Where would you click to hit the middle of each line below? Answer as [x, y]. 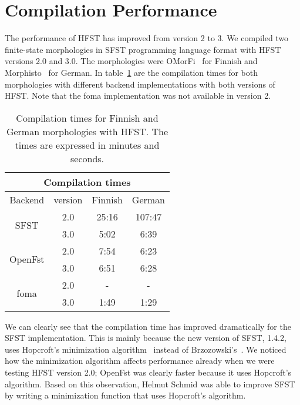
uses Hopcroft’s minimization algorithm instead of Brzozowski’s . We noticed [146, 349]
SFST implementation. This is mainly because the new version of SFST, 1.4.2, [146, 338]
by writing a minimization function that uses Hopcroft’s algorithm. [125, 395]
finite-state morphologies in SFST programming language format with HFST [143, 49]
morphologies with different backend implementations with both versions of [140, 84]
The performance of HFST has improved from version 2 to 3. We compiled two [147, 38]
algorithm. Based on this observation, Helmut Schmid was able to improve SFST [150, 384]
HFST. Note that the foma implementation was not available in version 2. [138, 96]
